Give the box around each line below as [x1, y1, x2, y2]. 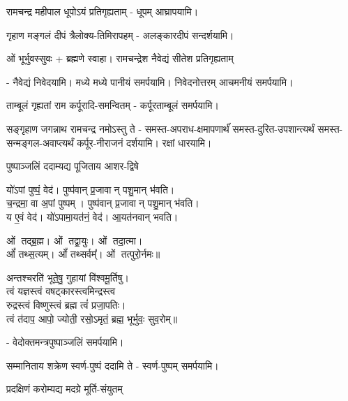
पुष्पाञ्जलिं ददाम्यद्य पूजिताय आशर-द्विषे [6, 159, 139, 173]
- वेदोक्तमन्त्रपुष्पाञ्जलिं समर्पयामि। [6, 335, 124, 349]
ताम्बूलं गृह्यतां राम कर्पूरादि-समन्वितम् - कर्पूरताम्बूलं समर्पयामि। [6, 98, 219, 112]
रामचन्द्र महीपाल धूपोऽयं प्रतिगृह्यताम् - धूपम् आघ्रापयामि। [6, 4, 199, 18]
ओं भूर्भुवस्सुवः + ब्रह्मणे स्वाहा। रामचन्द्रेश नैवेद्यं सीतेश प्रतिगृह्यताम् [6, 51, 234, 66]
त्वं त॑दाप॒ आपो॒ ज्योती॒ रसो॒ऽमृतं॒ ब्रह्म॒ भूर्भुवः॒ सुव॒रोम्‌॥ [6, 311, 178, 326]
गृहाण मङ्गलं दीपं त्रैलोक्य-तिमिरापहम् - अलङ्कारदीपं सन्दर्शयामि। [6, 27, 234, 42]
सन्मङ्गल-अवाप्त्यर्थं [6, 135, 74, 150]
